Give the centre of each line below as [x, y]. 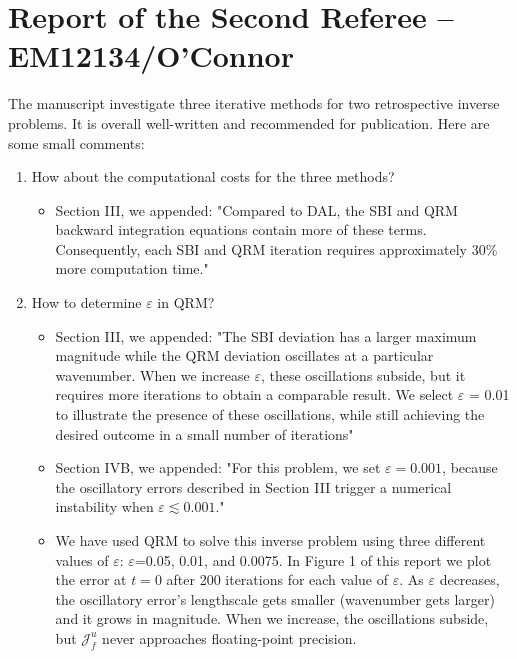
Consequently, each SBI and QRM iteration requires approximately [261, 248]
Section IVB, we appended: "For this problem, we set [218, 467]
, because [470, 467]
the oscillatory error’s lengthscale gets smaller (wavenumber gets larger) [275, 598]
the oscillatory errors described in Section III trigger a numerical [253, 486]
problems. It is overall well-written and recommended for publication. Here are [249, 122]
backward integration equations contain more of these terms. [241, 229]
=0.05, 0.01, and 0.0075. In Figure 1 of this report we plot [313, 559]
